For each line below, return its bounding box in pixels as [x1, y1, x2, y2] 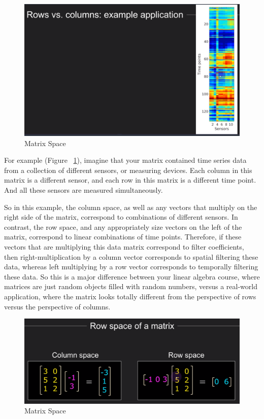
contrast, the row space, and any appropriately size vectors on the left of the [4, 221, 242, 232]
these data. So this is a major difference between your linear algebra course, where [4, 271, 260, 282]
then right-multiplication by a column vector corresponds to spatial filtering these [4, 251, 258, 262]
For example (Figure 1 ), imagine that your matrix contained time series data [4, 155, 247, 165]
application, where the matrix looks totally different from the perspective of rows [4, 291, 256, 301]
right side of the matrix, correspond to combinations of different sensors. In [4, 212, 238, 222]
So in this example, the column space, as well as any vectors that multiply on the [4, 201, 257, 212]
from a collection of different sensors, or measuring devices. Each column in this [4, 164, 252, 175]
